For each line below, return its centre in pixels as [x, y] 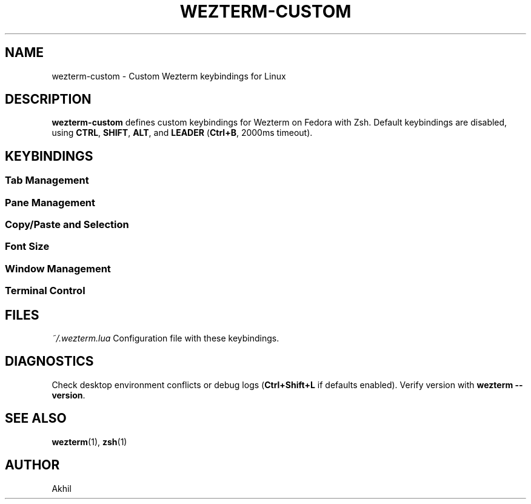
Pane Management [50, 202]
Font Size [27, 247]
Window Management [58, 268]
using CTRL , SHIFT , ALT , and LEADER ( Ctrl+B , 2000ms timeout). [182, 133]
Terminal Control [45, 291]
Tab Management [47, 180]
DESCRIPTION [48, 99]
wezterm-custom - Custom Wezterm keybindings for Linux [169, 76]
